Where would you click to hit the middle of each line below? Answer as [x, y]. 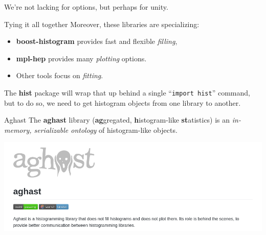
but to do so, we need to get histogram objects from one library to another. [123, 102]
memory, [18, 130]
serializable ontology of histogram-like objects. [106, 130]
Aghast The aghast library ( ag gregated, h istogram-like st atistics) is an [117, 120]
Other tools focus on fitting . [60, 75]
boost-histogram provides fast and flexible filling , [97, 41]
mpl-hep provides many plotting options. [81, 58]
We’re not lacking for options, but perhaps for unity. [86, 7]
